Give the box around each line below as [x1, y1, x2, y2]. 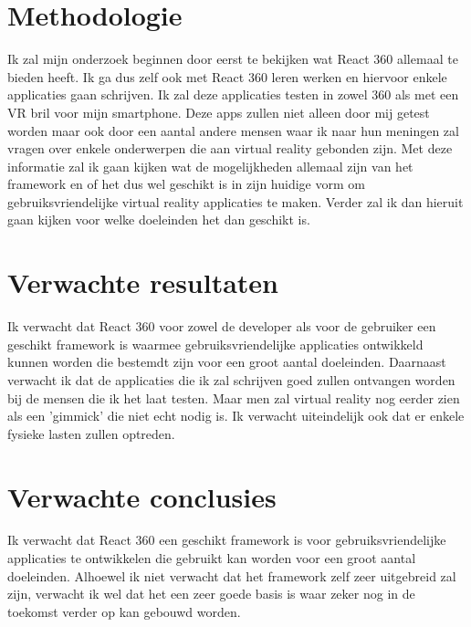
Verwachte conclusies [7, 477, 277, 515]
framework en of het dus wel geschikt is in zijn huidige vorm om [7, 174, 365, 193]
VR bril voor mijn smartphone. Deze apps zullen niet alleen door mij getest [7, 102, 430, 121]
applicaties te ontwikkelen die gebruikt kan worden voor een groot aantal [7, 549, 416, 568]
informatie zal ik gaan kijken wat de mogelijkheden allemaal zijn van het [7, 156, 413, 175]
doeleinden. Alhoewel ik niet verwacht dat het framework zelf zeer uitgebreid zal [7, 566, 456, 585]
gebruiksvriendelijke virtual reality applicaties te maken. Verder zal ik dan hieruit [7, 192, 464, 211]
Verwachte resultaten [7, 264, 278, 301]
